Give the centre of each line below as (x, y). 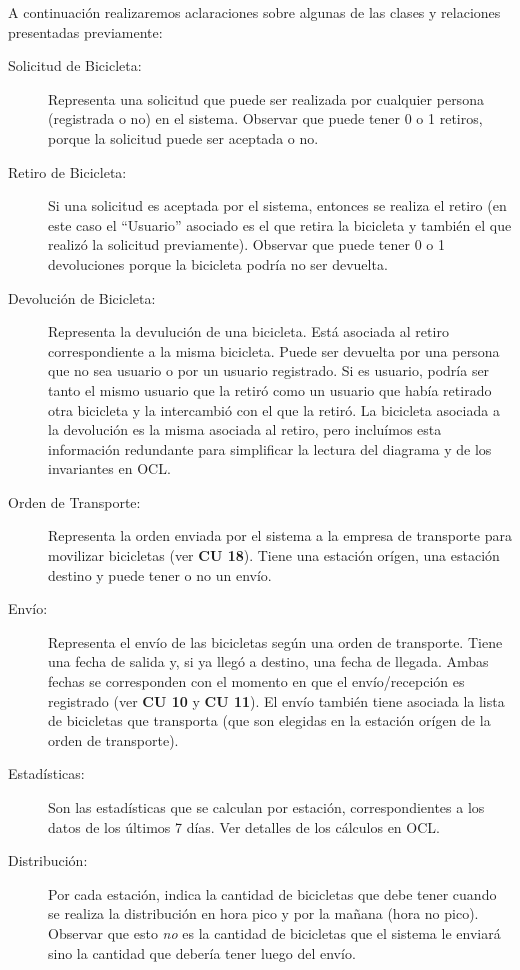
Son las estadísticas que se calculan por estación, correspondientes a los (266, 807)
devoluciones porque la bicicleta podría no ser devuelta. (218, 263)
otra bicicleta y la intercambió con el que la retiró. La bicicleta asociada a (274, 409)
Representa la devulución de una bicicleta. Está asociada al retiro (248, 331)
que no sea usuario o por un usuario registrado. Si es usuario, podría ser (269, 370)
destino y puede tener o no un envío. (160, 574)
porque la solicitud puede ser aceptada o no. (183, 137)
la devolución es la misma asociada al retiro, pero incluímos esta (245, 429)
